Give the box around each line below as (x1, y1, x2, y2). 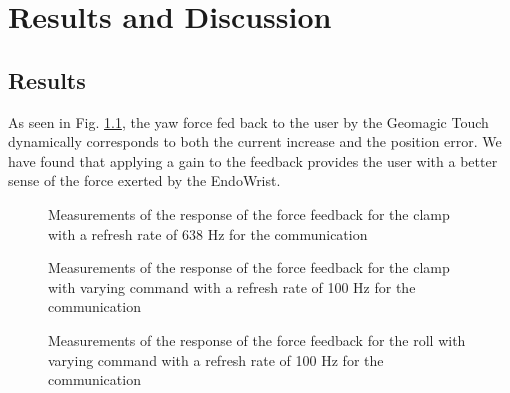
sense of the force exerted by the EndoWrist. (8, 170, 281, 191)
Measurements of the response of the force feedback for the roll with (48, 329, 466, 350)
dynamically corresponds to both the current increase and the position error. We (8, 131, 502, 152)
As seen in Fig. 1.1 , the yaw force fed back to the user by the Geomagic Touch (8, 111, 489, 132)
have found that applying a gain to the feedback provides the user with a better (8, 150, 498, 171)
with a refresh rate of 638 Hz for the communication (48, 223, 368, 244)
